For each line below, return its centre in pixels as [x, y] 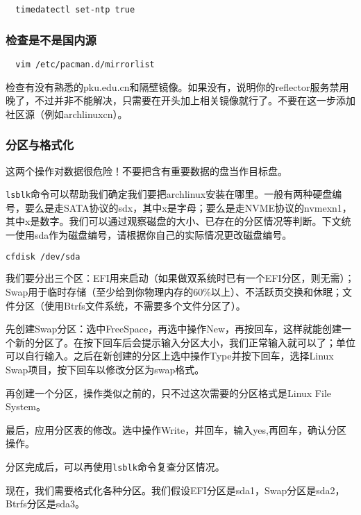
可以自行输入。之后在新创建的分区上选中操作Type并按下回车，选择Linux [170, 356]
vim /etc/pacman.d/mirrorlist [85, 64]
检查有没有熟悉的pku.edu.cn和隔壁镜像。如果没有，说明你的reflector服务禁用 [177, 86]
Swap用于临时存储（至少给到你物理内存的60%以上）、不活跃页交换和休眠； [174, 292]
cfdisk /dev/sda [43, 256]
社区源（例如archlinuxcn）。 [67, 113]
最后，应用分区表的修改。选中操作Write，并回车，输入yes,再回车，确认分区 [176, 429]
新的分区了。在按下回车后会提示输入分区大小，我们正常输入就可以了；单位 [185, 342]
